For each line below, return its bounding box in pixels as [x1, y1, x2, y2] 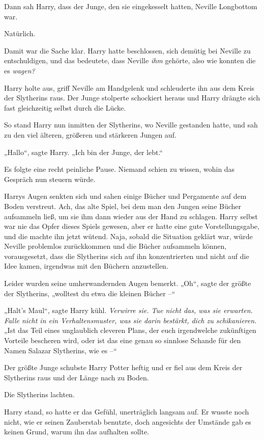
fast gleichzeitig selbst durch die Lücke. [4, 102, 126, 113]
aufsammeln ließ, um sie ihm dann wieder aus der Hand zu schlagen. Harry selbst [4, 211, 258, 221]
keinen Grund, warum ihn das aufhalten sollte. [4, 426, 150, 437]
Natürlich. [4, 28, 36, 39]
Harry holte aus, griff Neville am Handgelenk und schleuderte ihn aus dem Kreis [4, 82, 255, 93]
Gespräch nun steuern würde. [4, 173, 96, 184]
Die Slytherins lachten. [4, 389, 75, 400]
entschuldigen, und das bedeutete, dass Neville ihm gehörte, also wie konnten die [4, 55, 256, 66]
